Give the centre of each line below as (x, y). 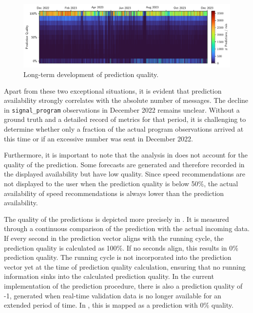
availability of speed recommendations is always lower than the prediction (114, 193)
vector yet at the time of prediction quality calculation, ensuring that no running (125, 266)
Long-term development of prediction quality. (91, 74)
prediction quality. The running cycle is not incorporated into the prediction (118, 257)
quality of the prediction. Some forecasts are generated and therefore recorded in (124, 164)
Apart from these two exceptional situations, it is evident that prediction (113, 90)
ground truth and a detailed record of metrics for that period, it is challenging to (125, 119)
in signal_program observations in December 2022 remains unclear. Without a (122, 109)
